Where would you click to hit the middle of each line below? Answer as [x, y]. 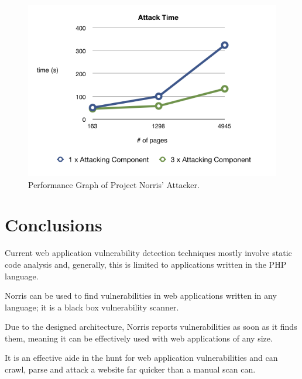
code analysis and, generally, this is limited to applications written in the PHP [146, 264]
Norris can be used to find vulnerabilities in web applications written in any [141, 296]
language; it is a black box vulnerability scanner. [92, 307]
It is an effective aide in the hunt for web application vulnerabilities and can [141, 358]
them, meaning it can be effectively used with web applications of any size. [139, 338]
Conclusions [54, 225]
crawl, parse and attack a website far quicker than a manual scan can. [130, 369]
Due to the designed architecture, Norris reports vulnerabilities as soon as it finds [151, 327]
